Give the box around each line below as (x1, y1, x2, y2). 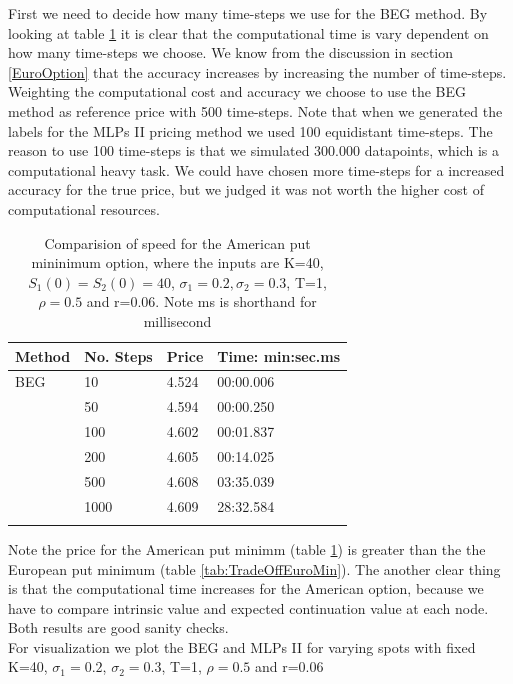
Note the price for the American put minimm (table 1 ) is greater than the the (8, 538, 486, 559)
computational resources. (8, 198, 160, 219)
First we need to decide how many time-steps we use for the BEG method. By (8, 3, 488, 23)
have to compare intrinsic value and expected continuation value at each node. (8, 597, 489, 618)
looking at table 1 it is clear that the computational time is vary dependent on (8, 22, 489, 43)
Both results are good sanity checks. (8, 617, 229, 638)
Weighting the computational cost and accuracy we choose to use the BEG (8, 81, 467, 102)
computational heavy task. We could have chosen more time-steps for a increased (8, 159, 505, 180)
